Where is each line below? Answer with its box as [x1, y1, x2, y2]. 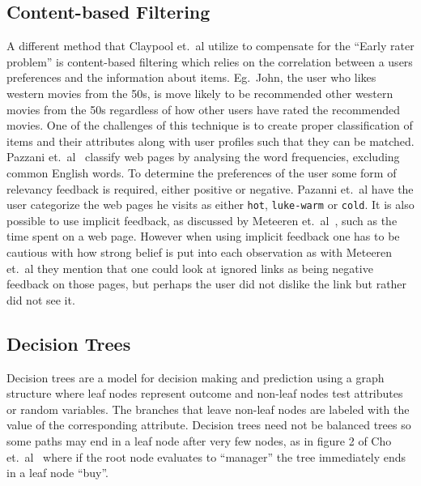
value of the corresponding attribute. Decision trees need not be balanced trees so [6, 416, 411, 433]
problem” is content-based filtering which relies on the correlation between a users [6, 53, 413, 70]
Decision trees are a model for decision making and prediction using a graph [6, 369, 385, 386]
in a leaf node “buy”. [6, 464, 109, 481]
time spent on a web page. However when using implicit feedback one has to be [6, 228, 400, 245]
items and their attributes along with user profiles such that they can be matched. [6, 132, 415, 149]
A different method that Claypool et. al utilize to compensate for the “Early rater [6, 37, 415, 54]
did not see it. [6, 291, 75, 308]
